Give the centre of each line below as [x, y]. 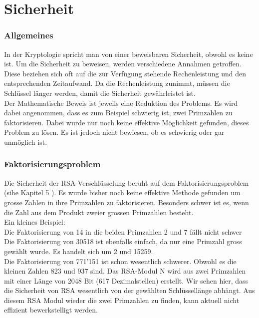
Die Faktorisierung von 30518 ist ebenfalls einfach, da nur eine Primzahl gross [123, 241]
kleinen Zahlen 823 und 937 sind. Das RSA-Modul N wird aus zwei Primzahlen [125, 271]
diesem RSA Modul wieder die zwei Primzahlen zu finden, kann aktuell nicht [122, 300]
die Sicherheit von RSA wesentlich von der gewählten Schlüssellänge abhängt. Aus [129, 290]
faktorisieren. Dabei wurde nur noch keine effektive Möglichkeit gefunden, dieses [127, 122]
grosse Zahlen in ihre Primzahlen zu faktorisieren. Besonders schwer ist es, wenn [127, 202]
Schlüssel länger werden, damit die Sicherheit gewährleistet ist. [100, 93]
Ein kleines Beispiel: [35, 222]
